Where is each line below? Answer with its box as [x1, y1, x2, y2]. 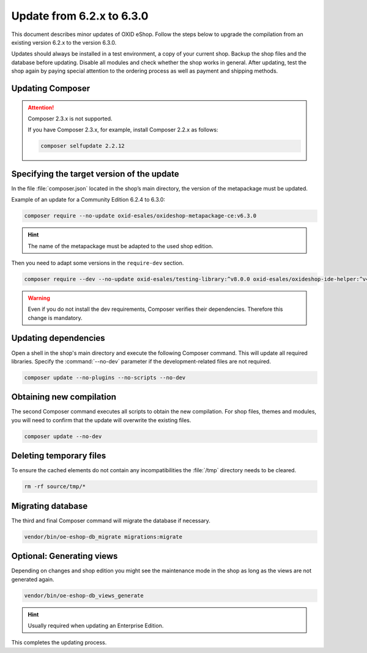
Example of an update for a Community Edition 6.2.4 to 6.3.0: [11, 196, 165, 203]
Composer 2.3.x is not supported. [28, 115, 113, 122]
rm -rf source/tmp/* [24, 483, 86, 490]
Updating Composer [11, 83, 91, 93]
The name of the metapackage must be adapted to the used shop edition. [28, 242, 213, 250]
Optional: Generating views [11, 551, 118, 561]
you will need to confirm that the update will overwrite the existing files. [11, 416, 191, 424]
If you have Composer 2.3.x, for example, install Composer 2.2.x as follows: [28, 126, 218, 134]
